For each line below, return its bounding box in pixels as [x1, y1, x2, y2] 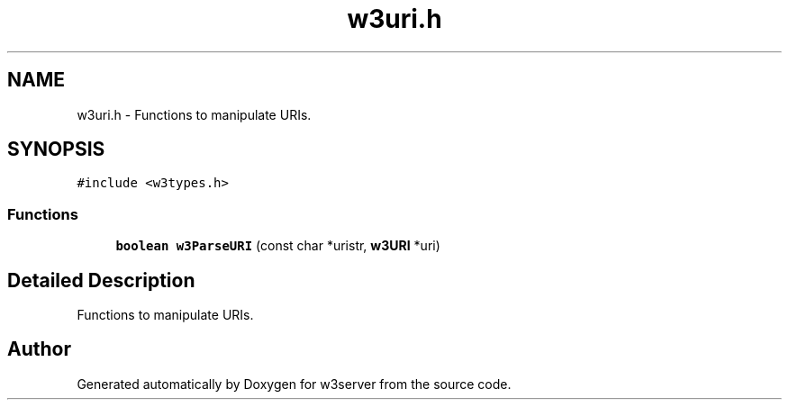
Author [7, 338, 71, 361]
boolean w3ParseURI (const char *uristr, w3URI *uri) [115, 238, 440, 254]
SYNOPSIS [7, 138, 105, 161]
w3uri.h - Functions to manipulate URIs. [77, 106, 312, 122]
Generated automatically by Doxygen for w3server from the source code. [77, 375, 512, 392]
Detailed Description [7, 268, 195, 292]
